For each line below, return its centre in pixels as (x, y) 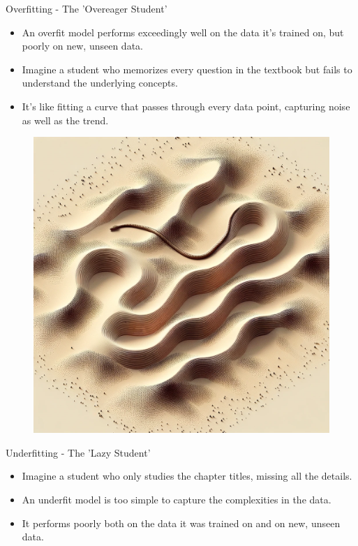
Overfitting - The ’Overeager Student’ (87, 8)
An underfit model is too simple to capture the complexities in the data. (177, 499)
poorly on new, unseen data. (82, 46)
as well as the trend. (65, 120)
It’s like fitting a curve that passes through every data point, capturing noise (186, 106)
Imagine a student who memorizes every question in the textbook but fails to (187, 69)
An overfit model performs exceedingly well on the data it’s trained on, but (183, 32)
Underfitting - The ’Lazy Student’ (78, 452)
